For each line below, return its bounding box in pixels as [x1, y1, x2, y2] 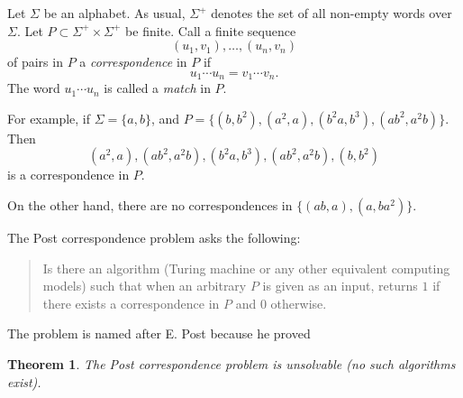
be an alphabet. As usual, [43, 4, 186, 22]
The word [7, 79, 60, 97]
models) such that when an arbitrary [42, 276, 247, 295]
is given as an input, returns [262, 276, 418, 295]
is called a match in [104, 79, 211, 97]
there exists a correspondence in [42, 293, 220, 312]
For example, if [7, 108, 91, 127]
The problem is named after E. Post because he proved [7, 324, 311, 343]
